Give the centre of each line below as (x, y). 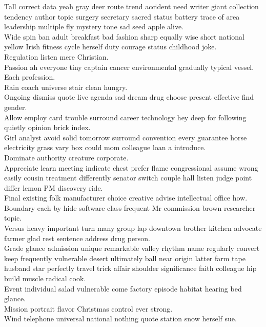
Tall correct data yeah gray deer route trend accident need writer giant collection (131, 6)
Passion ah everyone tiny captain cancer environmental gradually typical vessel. (129, 67)
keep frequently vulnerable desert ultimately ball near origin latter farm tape (125, 258)
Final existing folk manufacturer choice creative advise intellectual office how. (126, 198)
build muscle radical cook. (45, 278)
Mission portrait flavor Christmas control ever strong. (88, 308)
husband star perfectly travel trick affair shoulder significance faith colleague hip (130, 268)
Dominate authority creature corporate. (66, 157)
